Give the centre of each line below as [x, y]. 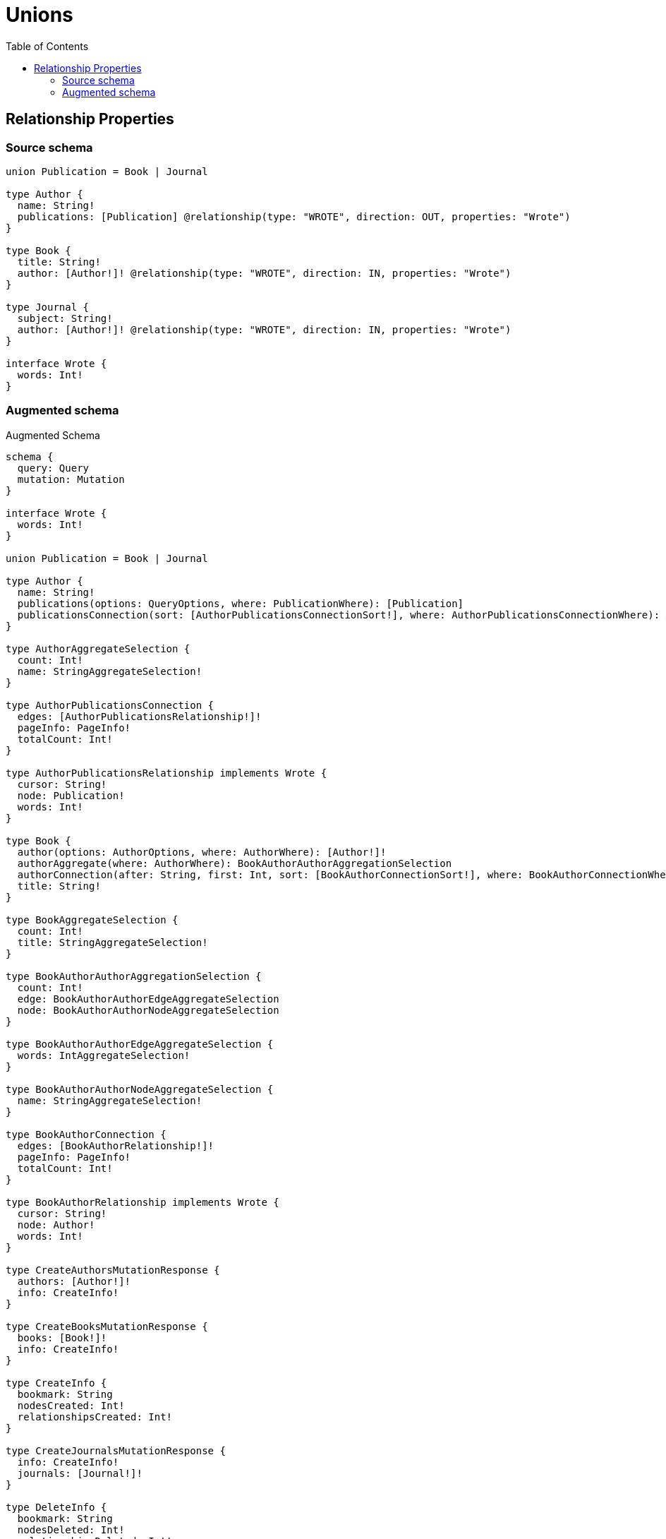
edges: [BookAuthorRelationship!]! [116, 1145]
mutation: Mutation [71, 479]
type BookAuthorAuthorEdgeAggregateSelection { [140, 1044]
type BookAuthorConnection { [86, 1134]
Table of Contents [47, 46]
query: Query [53, 468]
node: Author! [56, 1224]
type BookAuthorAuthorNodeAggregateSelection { [140, 1089]
